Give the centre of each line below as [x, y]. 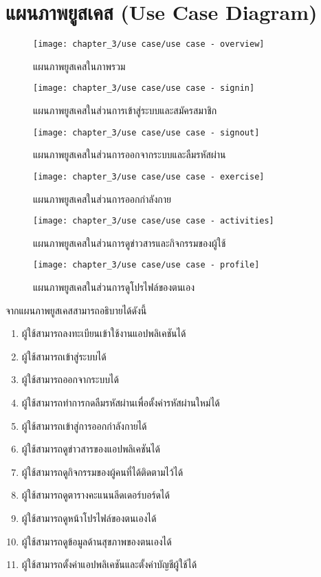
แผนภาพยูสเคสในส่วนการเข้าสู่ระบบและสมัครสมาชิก [125, 110]
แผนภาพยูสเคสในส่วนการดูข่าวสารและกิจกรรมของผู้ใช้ [130, 242]
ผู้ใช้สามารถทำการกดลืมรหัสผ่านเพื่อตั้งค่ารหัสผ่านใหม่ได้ [121, 402]
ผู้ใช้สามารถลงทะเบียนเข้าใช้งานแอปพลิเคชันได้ [104, 333]
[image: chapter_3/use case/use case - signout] [146, 132]
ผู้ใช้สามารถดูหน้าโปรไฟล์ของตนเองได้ [89, 518]
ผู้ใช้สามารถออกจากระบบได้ [70, 379]
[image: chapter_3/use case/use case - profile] [146, 265]
